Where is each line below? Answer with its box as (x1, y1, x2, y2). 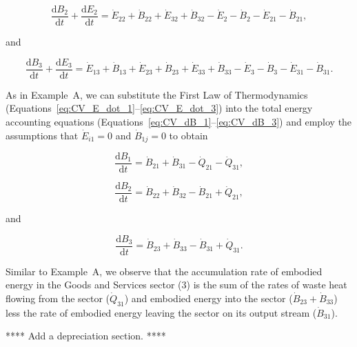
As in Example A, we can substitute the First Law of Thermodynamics (6, 87, 308, 101)
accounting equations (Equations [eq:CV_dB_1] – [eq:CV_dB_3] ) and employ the (6, 114, 352, 128)
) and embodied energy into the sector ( (124, 290, 293, 305)
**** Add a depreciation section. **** (6, 328, 166, 343)
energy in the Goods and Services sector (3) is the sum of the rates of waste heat (6, 277, 347, 292)
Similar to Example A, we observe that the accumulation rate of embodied (6, 264, 323, 278)
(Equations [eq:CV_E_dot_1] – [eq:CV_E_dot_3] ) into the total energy (6, 101, 313, 115)
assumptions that (6, 128, 79, 142)
